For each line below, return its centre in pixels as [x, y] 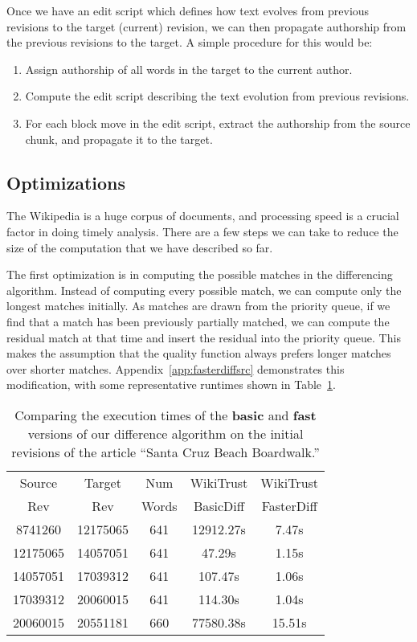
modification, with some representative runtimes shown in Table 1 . [171, 384]
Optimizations [66, 182]
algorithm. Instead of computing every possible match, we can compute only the [204, 290]
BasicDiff [219, 505]
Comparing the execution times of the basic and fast [166, 415]
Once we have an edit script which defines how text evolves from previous [188, 10]
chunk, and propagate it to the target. [119, 139]
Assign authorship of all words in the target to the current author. [189, 69]
